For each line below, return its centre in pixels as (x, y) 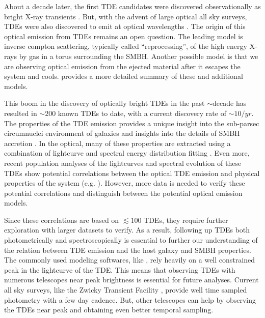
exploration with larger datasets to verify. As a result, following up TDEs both (127, 230)
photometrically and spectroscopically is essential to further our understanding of (131, 240)
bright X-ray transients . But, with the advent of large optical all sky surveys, (126, 16)
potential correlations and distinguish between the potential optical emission (123, 193)
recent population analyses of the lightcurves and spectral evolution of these (123, 163)
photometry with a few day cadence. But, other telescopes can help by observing (130, 299)
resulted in (21, 113)
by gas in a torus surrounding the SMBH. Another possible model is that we (139, 56)
